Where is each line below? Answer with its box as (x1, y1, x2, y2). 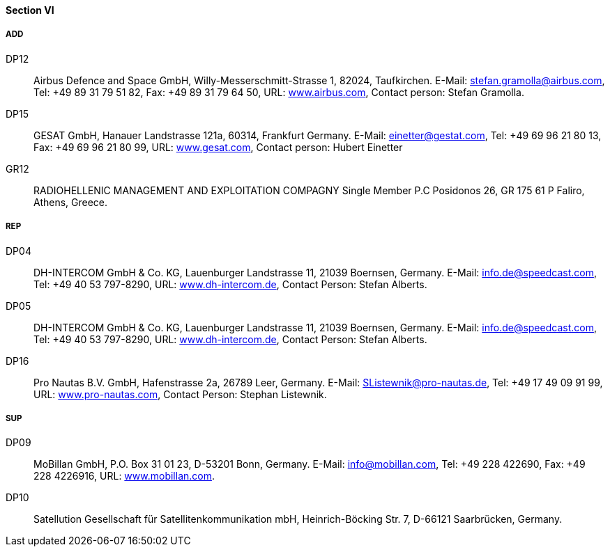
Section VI (6, 4, 54, 16)
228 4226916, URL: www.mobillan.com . (33, 470, 215, 482)
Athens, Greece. (33, 196, 108, 208)
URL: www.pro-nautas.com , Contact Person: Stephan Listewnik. (33, 388, 327, 400)
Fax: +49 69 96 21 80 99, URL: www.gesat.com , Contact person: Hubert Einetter (33, 141, 403, 153)
